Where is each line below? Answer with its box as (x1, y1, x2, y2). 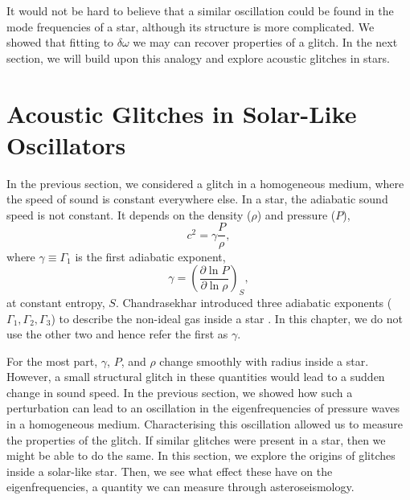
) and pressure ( (256, 206, 336, 223)
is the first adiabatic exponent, (75, 248, 226, 264)
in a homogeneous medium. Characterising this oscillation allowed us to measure (6, 416, 403, 432)
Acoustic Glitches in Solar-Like (6, 96, 357, 129)
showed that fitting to (6, 34, 114, 51)
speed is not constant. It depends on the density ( (6, 206, 252, 223)
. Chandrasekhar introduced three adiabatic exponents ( (115, 293, 392, 310)
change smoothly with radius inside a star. (159, 352, 369, 369)
